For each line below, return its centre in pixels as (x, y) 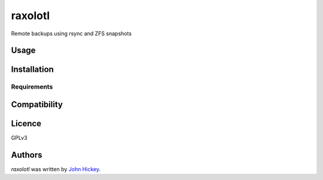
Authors (27, 155)
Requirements (32, 87)
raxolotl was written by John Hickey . (56, 169)
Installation (32, 70)
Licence (26, 123)
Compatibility (37, 104)
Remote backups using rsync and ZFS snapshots (71, 33)
